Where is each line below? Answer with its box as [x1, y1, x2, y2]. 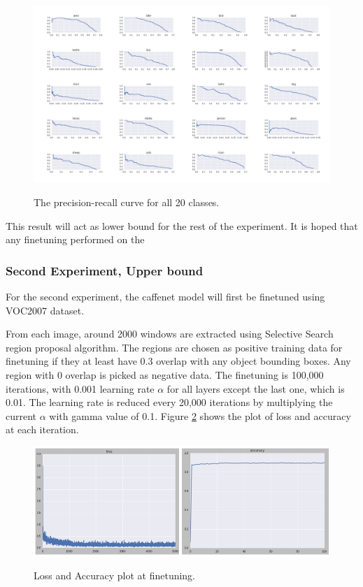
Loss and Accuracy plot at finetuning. [34, 568, 196, 583]
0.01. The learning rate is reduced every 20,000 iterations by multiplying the [6, 395, 333, 410]
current [6, 408, 37, 423]
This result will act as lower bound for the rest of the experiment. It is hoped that [6, 218, 358, 233]
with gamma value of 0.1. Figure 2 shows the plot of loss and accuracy [49, 408, 351, 423]
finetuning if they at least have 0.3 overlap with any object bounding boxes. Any [6, 354, 351, 368]
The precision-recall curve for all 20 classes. [34, 195, 220, 209]
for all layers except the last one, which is [166, 381, 345, 396]
